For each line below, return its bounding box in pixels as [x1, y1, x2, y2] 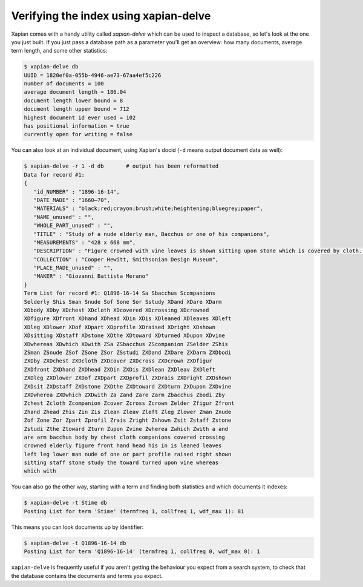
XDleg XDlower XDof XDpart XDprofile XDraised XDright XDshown [24, 324, 216, 330]
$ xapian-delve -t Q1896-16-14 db [24, 539, 126, 546]
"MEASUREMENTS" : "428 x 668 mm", [33, 239, 136, 246]
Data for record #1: [24, 171, 85, 178]
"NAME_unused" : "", [33, 214, 95, 220]
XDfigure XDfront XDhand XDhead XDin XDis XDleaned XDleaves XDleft [24, 315, 232, 322]
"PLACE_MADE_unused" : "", [33, 264, 114, 272]
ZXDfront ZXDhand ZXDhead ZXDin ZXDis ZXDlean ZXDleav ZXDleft [24, 366, 216, 373]
